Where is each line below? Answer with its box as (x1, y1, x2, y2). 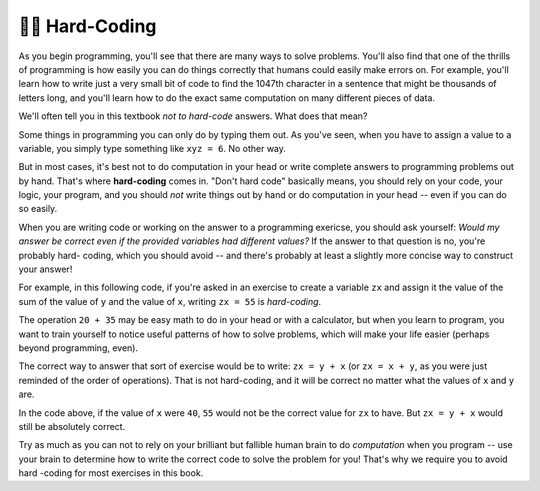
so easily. (18, 203, 58, 215)
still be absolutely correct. (18, 420, 126, 432)
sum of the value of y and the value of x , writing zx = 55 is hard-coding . (18, 295, 322, 307)
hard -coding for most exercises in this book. (18, 467, 204, 479)
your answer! (18, 263, 73, 275)
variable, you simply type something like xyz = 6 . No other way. (18, 142, 287, 154)
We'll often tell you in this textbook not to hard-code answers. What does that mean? (18, 110, 368, 122)
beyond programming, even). (18, 341, 139, 354)
